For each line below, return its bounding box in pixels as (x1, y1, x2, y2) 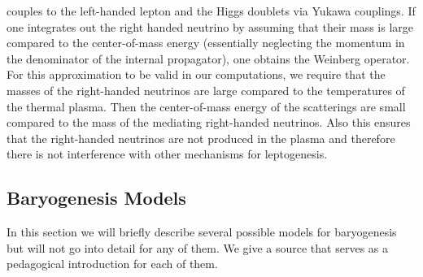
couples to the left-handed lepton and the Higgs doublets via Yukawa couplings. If (7, 2, 416, 19)
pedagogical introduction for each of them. (7, 255, 218, 272)
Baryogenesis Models (7, 185, 186, 210)
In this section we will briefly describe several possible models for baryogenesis (7, 223, 397, 240)
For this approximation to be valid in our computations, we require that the (7, 66, 386, 83)
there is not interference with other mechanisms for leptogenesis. (7, 145, 328, 162)
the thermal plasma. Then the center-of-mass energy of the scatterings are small (7, 97, 406, 115)
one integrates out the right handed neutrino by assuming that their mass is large (7, 18, 413, 35)
